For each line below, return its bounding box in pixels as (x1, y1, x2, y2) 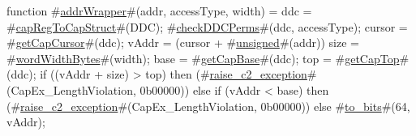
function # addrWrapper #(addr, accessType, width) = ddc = (6, 2, 312, 19)
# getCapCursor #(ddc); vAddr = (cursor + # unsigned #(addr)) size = (6, 34, 359, 51)
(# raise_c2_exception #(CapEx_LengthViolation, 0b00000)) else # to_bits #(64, (6, 97, 410, 114)
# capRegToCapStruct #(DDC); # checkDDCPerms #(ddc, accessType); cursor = (6, 18, 408, 35)
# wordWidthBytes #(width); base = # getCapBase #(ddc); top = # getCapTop (6, 49, 400, 66)
